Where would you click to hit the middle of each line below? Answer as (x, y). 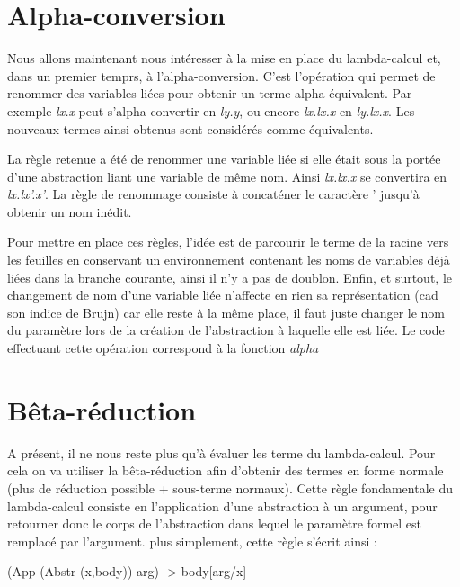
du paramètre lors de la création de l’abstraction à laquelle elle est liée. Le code (226, 330)
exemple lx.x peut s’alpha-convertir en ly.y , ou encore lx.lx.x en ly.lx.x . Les (211, 110)
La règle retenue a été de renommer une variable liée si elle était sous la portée (224, 159)
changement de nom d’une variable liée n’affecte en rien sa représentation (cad (223, 295)
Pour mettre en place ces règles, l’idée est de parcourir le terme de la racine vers (228, 242)
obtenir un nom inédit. (70, 211)
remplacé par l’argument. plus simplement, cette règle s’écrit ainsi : (192, 541)
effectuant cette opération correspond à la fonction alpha (163, 348)
